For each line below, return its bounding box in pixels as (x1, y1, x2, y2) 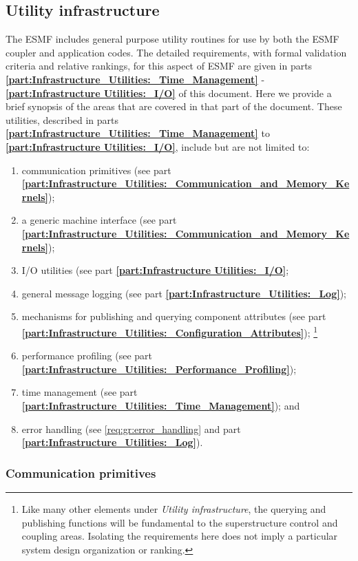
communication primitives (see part (21, 162, 171, 177)
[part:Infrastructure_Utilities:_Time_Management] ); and (21, 398, 300, 412)
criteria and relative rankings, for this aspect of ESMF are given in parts (6, 59, 313, 73)
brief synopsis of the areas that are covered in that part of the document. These (6, 99, 342, 114)
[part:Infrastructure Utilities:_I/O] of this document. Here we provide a (6, 85, 332, 100)
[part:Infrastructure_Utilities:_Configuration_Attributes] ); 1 (21, 323, 318, 339)
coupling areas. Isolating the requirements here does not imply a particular (21, 529, 338, 543)
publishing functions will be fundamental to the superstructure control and (21, 515, 338, 529)
